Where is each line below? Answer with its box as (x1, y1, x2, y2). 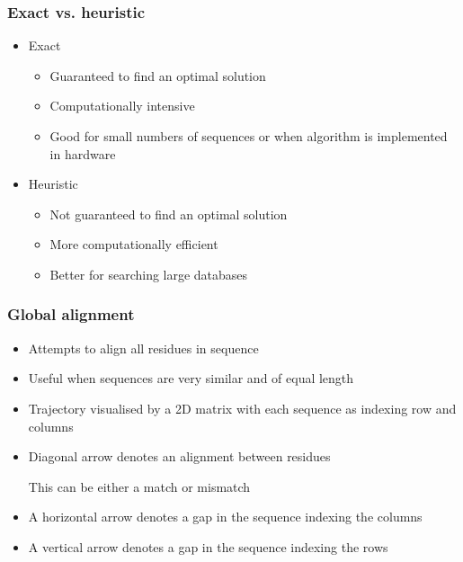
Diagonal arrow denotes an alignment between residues (28, 447, 331, 466)
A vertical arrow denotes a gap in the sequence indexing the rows (28, 537, 388, 556)
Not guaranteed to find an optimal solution (49, 204, 288, 223)
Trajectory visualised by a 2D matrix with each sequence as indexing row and (28, 398, 457, 417)
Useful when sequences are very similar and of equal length (28, 369, 354, 388)
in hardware (49, 144, 116, 163)
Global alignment (7, 303, 135, 326)
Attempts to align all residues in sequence (28, 338, 259, 357)
